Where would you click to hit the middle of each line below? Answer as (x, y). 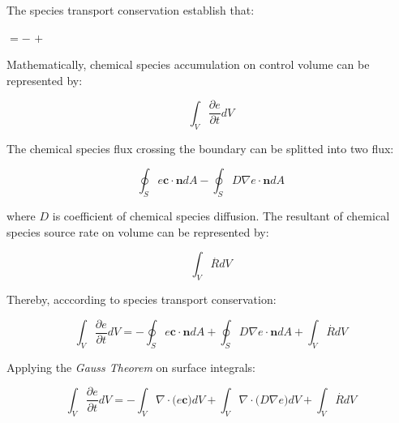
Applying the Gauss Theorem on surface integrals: (131, 367)
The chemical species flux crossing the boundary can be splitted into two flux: (200, 148)
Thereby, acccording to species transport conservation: (142, 299)
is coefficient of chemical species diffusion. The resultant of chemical (221, 216)
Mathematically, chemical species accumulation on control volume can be (188, 64)
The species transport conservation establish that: (131, 10)
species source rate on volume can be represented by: (138, 231)
